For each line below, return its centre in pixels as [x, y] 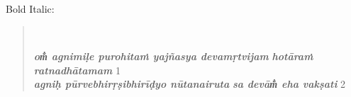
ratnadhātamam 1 [77, 70]
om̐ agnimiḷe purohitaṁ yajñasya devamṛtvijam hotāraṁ [173, 56]
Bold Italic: [30, 8]
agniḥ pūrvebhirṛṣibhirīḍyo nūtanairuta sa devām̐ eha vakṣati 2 [190, 84]
